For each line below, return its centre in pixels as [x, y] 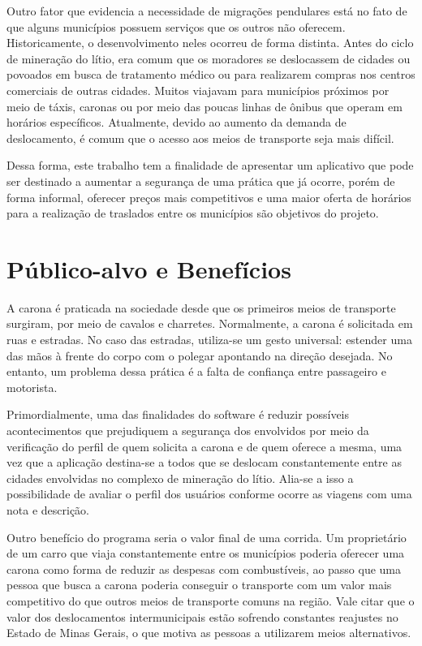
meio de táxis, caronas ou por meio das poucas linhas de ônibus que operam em [205, 106]
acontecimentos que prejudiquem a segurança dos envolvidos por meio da [188, 430]
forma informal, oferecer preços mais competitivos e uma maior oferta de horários [209, 197]
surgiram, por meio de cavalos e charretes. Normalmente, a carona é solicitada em [210, 323]
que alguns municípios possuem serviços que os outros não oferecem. [176, 26]
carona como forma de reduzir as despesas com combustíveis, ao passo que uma [204, 568]
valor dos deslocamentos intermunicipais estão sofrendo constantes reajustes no [202, 616]
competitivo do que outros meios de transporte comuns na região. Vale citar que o [211, 600]
